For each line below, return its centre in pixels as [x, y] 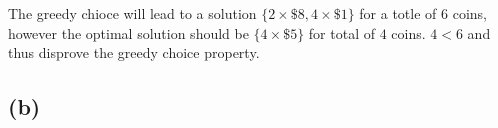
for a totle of [398, 13]
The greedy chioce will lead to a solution [132, 13]
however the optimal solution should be [128, 32]
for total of [341, 32]
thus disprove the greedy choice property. [134, 52]
